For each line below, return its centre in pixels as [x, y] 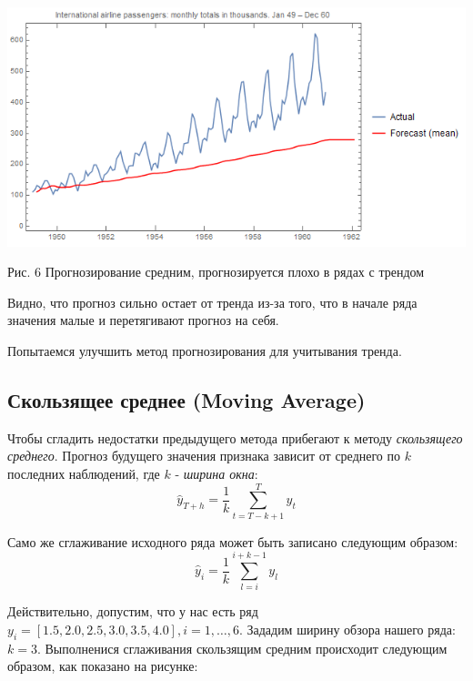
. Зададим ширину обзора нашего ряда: [347, 629]
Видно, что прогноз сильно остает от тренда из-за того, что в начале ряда [212, 302]
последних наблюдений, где [84, 473]
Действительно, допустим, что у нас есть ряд [133, 611]
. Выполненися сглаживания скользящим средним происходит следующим [242, 648]
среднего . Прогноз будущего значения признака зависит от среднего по [204, 456]
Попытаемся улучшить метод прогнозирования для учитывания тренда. [205, 350]
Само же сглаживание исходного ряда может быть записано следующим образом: [233, 541]
